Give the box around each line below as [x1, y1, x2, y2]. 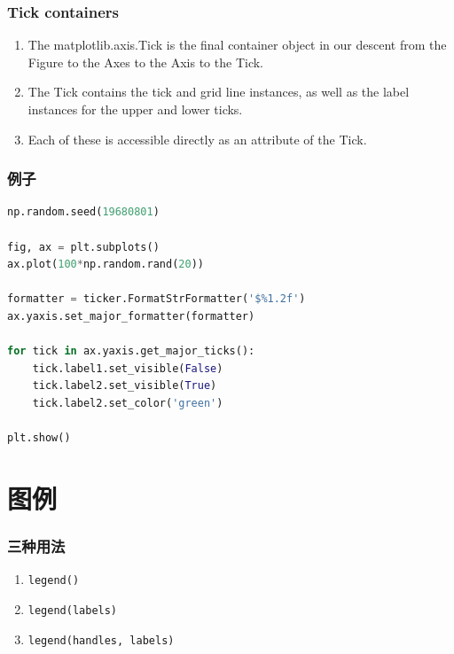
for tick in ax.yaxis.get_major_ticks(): [7, 345, 255, 358]
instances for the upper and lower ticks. [27, 100, 243, 118]
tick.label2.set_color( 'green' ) [32, 396, 223, 409]
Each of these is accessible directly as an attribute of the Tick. [27, 129, 367, 148]
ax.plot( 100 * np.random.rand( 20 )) [7, 258, 204, 271]
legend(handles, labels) [27, 634, 175, 647]
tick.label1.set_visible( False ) [32, 362, 223, 375]
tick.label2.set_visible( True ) [32, 379, 217, 393]
